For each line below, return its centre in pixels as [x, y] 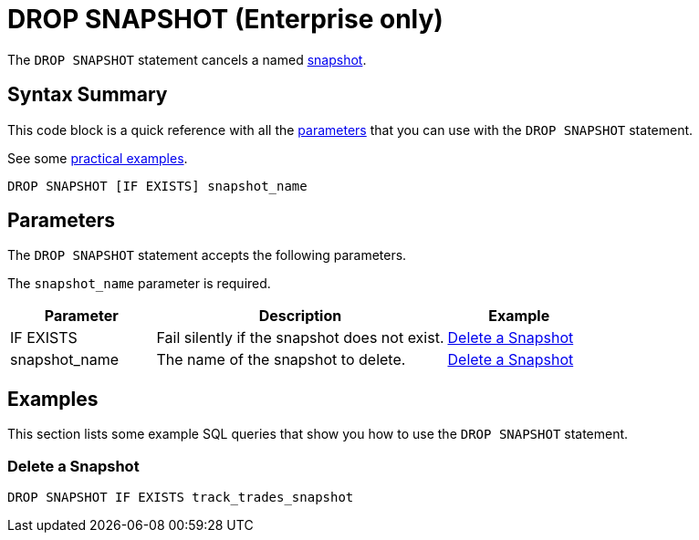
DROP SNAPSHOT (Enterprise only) [225, 19]
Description [300, 316]
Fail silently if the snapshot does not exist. [300, 338]
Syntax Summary [88, 95]
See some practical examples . [98, 158]
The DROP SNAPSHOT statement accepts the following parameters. [207, 255]
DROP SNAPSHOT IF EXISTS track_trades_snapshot [181, 498]
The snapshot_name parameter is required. [139, 284]
